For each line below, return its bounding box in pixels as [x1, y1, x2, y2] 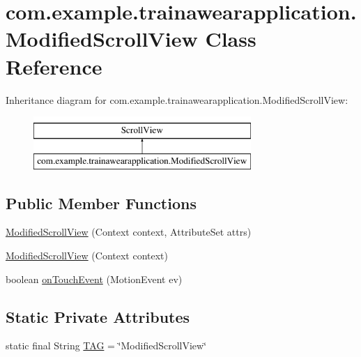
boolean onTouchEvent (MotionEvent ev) [6, 271, 183, 286]
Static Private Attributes [6, 305, 190, 327]
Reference [6, 52, 102, 80]
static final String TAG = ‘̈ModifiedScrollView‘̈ [6, 338, 207, 353]
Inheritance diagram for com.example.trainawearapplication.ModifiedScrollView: [6, 92, 348, 107]
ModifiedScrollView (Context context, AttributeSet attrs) [6, 225, 252, 239]
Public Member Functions [6, 192, 197, 213]
